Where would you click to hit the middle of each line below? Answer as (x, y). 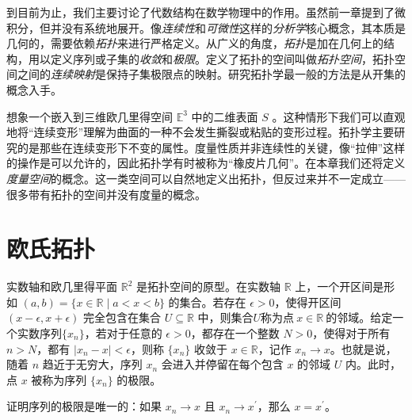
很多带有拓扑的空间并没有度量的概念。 (106, 194)
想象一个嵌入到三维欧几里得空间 (90, 116)
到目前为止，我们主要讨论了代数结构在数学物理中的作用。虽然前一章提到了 (200, 12)
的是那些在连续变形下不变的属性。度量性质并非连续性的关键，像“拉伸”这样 (211, 147)
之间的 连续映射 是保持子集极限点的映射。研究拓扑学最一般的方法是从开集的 (211, 74)
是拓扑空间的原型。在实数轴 (208, 286)
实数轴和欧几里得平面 (62, 286)
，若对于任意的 (123, 333)
